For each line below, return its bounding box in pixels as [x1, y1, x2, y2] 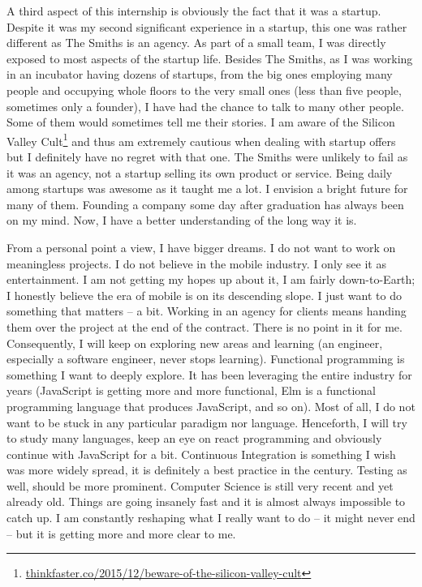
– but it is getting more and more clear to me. [6, 525, 236, 542]
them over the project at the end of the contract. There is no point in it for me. [6, 318, 403, 335]
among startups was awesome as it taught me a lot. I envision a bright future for [6, 180, 408, 197]
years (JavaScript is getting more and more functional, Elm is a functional [6, 382, 377, 399]
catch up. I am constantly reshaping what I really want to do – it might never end [6, 509, 416, 526]
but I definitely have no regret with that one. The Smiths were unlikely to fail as [6, 148, 408, 165]
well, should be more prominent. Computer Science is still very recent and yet [6, 477, 394, 494]
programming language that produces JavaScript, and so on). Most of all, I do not [6, 397, 416, 414]
